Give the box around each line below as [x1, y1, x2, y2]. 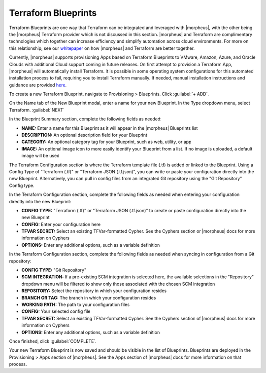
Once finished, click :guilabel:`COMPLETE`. [9, 338, 97, 344]
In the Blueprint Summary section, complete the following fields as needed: [9, 116, 162, 122]
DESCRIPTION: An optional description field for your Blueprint [21, 132, 148, 138]
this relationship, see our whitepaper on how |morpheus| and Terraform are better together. [9, 45, 195, 51]
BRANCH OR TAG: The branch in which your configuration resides [21, 295, 156, 300]
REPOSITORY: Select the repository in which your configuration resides [21, 288, 167, 294]
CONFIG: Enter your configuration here [21, 221, 101, 227]
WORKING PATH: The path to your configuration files [21, 301, 130, 307]
